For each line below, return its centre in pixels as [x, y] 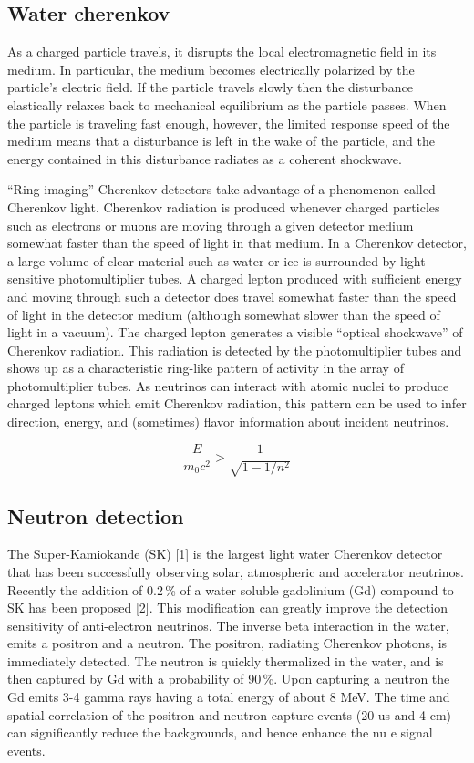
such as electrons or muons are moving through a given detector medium [211, 225]
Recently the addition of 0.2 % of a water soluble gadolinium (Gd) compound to [231, 589]
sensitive [31, 278]
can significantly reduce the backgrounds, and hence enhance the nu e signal [220, 732]
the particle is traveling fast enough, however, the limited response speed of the [229, 123]
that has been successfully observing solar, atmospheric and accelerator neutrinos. [236, 571]
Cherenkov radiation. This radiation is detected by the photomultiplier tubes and [235, 350]
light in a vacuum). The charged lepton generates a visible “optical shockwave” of [235, 332]
